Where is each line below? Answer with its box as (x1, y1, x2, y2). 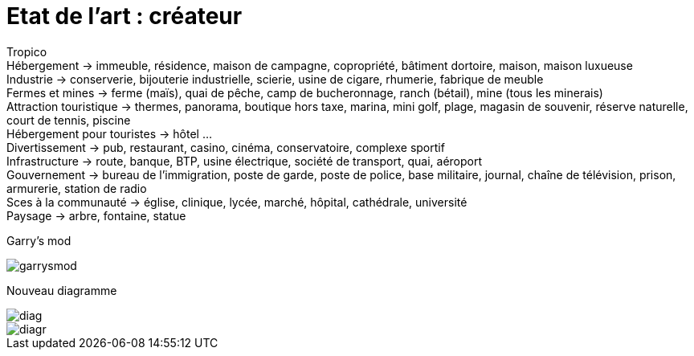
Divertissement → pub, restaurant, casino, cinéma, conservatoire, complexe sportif (6, 140, 445, 154)
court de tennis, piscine (6, 113, 131, 127)
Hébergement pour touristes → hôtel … (6, 126, 212, 141)
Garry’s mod (6, 233, 71, 248)
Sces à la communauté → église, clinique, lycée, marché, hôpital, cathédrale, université (6, 194, 467, 209)
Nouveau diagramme (6, 283, 117, 297)
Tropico (6, 44, 47, 59)
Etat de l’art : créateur (6, 2, 243, 30)
